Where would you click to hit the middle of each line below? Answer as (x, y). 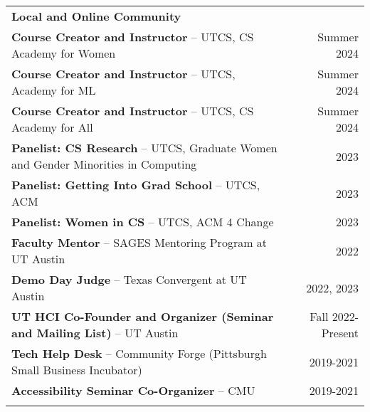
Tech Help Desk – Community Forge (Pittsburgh (139, 353)
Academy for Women (64, 53)
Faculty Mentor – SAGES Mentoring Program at (139, 242)
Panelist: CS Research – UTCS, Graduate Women (144, 148)
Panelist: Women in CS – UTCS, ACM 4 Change (143, 222)
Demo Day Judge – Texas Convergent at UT (129, 279)
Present (340, 333)
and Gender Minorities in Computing (104, 164)
